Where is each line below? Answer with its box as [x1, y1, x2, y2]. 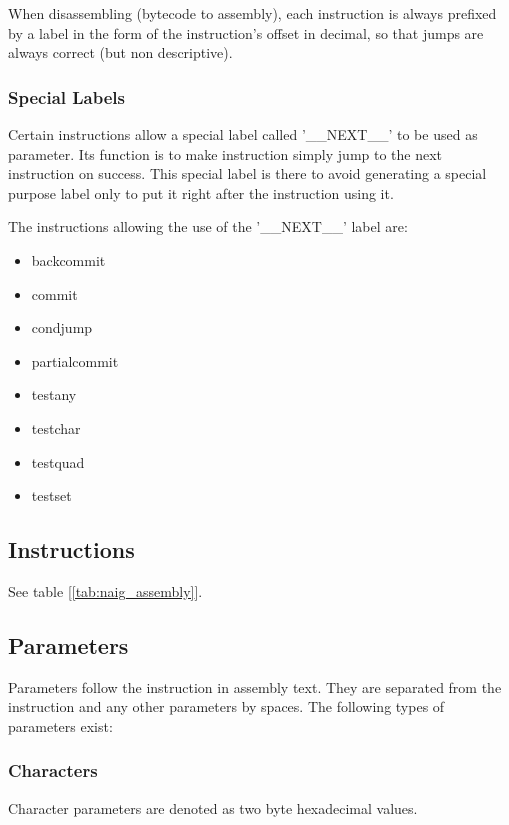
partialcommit [31, 350, 119, 371]
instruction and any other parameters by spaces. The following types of [8, 696, 445, 717]
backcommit [31, 249, 106, 270]
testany [31, 384, 77, 405]
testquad [31, 451, 85, 472]
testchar [31, 417, 81, 438]
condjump [31, 317, 93, 338]
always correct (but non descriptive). [8, 42, 233, 63]
